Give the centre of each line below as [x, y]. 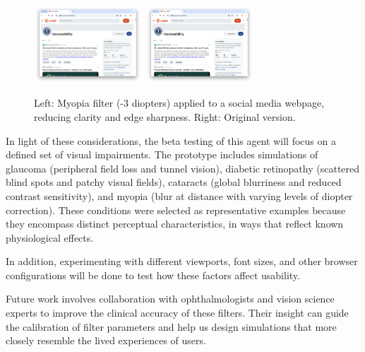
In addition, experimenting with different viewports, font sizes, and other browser [182, 261]
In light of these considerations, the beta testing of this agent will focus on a [171, 140]
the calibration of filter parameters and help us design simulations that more [171, 326]
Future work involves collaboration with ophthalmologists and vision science [170, 299]
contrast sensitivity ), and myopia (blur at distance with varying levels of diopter [179, 195]
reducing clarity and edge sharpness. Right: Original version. [165, 116]
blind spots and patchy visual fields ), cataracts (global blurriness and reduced [174, 182]
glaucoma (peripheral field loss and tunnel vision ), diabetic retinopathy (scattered [183, 168]
